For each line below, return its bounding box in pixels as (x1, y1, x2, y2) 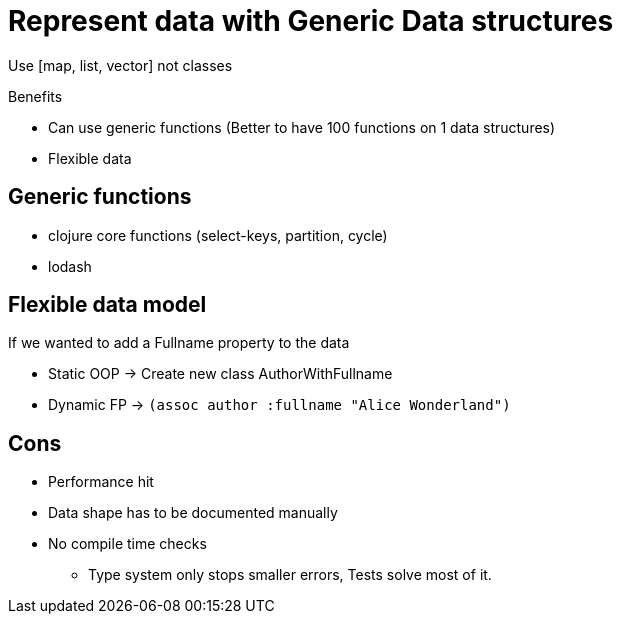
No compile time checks (48, 535, 207, 553)
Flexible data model (8, 292, 207, 318)
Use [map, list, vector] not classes (8, 56, 233, 74)
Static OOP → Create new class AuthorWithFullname (48, 365, 393, 383)
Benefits (8, 87, 63, 105)
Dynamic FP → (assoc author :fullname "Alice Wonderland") (48, 396, 511, 414)
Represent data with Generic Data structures (8, 4, 614, 38)
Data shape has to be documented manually (48, 504, 338, 522)
